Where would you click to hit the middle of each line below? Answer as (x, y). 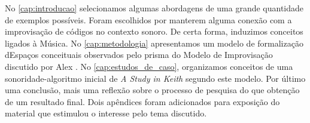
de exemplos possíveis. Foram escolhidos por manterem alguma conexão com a (148, 19)
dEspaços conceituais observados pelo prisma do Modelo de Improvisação (139, 55)
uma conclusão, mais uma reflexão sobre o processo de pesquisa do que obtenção (152, 90)
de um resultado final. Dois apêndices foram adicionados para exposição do (142, 101)
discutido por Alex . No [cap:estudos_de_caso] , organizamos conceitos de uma (149, 66)
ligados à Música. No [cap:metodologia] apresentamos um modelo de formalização (154, 43)
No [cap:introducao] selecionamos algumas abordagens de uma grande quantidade (154, 8)
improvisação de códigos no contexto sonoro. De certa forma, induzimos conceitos (154, 31)
